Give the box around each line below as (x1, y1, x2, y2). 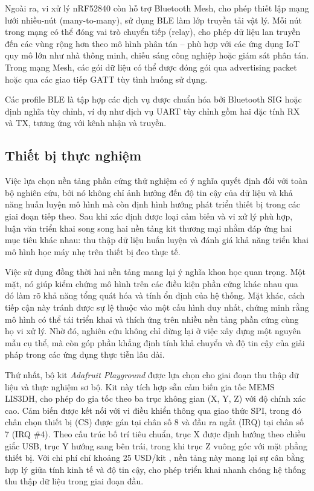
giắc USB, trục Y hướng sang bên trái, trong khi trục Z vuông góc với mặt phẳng (5, 439, 307, 452)
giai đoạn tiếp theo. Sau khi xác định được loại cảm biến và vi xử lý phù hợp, (5, 209, 293, 222)
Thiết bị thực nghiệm (5, 146, 142, 165)
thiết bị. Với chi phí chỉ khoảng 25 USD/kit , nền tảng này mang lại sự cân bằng (5, 451, 304, 464)
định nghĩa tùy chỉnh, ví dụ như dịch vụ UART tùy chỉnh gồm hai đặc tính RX (5, 104, 300, 117)
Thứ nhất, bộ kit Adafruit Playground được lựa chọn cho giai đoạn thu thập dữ (5, 369, 299, 381)
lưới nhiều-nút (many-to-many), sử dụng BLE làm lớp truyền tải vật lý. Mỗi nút (5, 13, 302, 26)
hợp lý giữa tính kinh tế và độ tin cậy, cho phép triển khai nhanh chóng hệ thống (5, 463, 306, 475)
